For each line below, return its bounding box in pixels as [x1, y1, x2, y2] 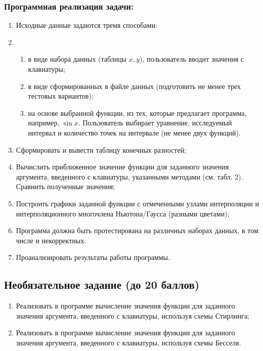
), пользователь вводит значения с [139, 54, 244, 64]
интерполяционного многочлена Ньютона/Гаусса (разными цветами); [16, 208, 230, 218]
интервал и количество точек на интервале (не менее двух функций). [28, 127, 241, 138]
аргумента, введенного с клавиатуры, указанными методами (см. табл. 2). [16, 171, 243, 182]
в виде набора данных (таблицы [28, 54, 127, 64]
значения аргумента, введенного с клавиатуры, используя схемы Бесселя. [16, 337, 241, 347]
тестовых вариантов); [28, 91, 94, 101]
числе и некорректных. [16, 235, 86, 245]
